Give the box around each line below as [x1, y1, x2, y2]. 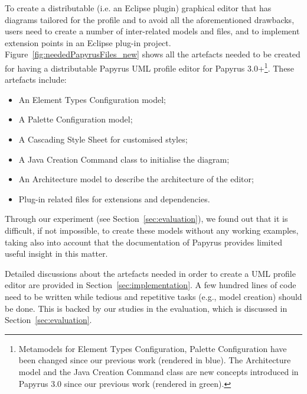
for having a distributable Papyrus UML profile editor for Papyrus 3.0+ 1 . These [5, 60, 295, 74]
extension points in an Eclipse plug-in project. [5, 36, 171, 49]
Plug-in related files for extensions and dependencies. [18, 192, 210, 205]
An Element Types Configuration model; [18, 93, 166, 105]
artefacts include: [5, 73, 67, 86]
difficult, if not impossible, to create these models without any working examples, [5, 224, 299, 236]
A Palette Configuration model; [18, 113, 133, 125]
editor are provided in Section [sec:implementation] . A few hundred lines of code [5, 279, 296, 291]
